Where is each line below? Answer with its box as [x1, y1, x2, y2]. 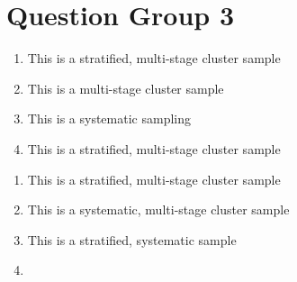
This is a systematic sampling [27, 109, 191, 128]
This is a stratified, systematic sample [27, 230, 237, 249]
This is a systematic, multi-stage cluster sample [27, 200, 290, 219]
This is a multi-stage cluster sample [27, 78, 224, 97]
